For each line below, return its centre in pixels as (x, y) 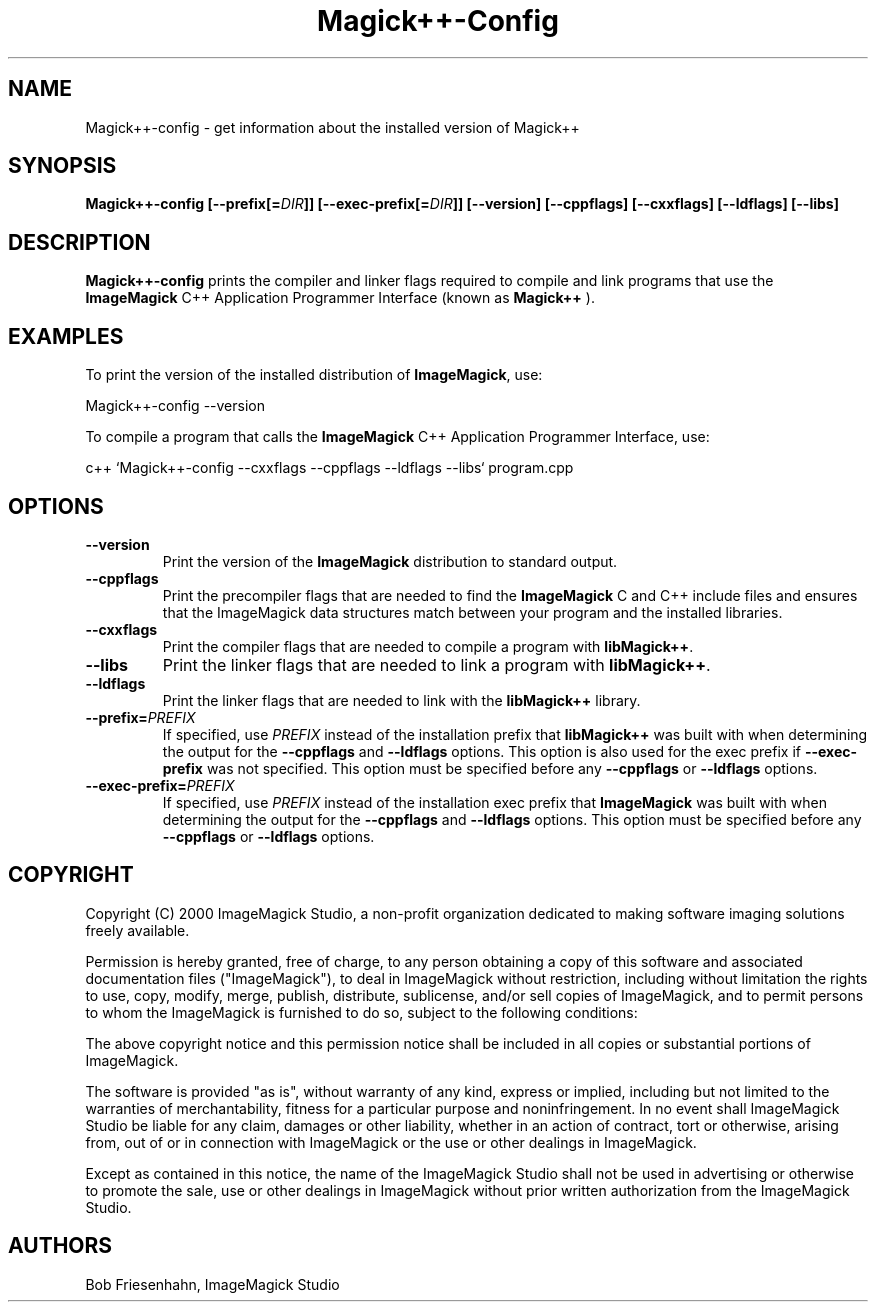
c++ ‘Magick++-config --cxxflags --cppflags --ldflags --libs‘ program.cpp (329, 468)
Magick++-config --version (175, 406)
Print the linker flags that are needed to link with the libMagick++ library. (401, 700)
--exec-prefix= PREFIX (160, 785)
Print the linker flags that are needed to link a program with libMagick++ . (436, 664)
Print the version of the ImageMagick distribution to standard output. (390, 561)
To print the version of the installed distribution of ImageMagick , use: (314, 375)
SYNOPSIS (62, 166)
